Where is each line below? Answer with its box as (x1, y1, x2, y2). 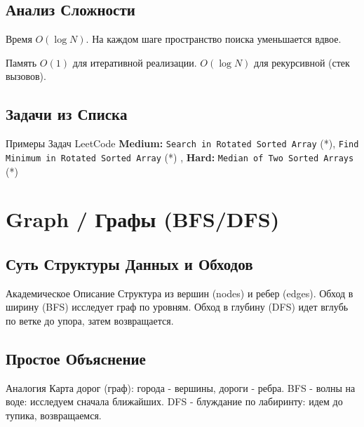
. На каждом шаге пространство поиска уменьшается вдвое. (86, 32, 342, 46)
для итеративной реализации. (72, 55, 197, 69)
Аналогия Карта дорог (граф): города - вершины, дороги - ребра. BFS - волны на (6, 380, 356, 395)
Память (6, 55, 37, 69)
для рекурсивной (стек (254, 55, 350, 69)
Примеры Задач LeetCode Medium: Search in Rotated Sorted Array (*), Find (6, 136, 359, 151)
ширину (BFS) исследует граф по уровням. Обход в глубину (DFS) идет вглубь (6, 299, 349, 314)
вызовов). (6, 69, 46, 83)
